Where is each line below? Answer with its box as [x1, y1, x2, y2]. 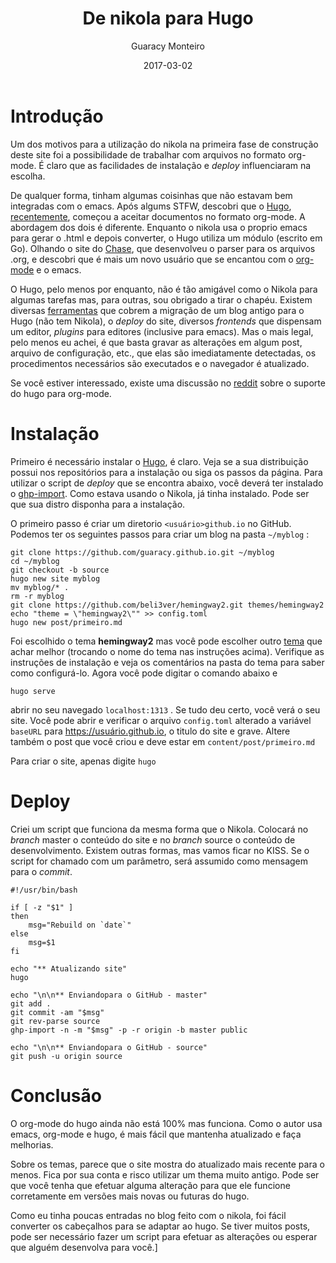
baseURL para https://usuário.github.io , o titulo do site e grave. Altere [10, 725, 291, 737]
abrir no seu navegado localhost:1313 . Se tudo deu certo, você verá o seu [10, 703, 321, 716]
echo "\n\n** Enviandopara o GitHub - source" [10, 1042, 208, 1052]
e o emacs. [36, 263, 82, 276]
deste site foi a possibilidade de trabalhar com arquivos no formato [10, 148, 287, 161]
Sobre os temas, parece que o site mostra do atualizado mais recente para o [10, 1158, 325, 1170]
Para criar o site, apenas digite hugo [10, 755, 157, 767]
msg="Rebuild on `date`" [28, 920, 132, 930]
